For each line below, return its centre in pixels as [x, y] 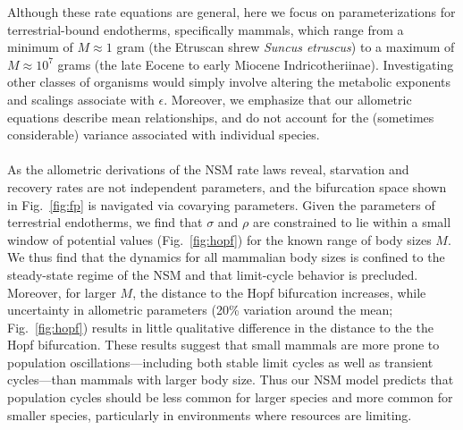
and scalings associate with [81, 99]
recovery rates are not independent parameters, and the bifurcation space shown [227, 186]
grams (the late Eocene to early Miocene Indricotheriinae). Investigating [256, 64]
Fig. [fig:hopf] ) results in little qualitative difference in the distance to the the [220, 327]
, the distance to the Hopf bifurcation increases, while [279, 292]
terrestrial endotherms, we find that [105, 222]
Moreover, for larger [62, 292]
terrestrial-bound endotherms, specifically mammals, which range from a [206, 29]
